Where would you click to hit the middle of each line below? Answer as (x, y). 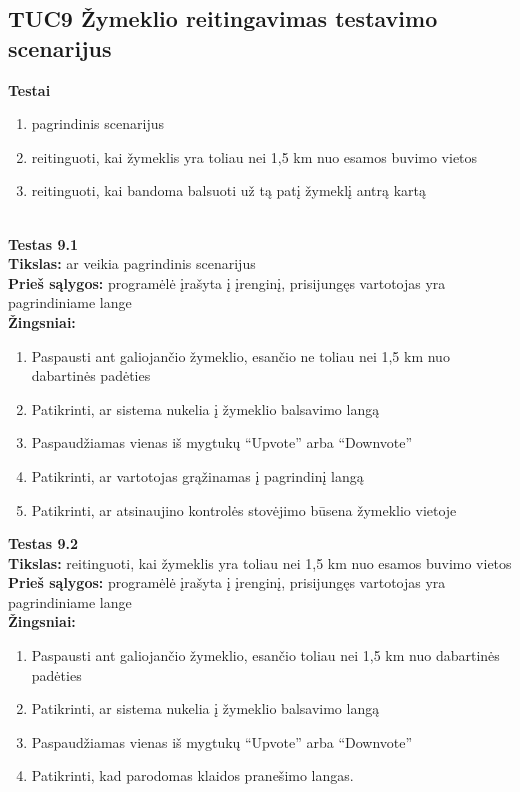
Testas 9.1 (43, 243)
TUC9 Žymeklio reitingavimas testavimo (223, 18)
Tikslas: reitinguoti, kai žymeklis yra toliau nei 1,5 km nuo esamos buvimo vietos (260, 562)
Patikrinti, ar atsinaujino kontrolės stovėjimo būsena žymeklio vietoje (244, 509)
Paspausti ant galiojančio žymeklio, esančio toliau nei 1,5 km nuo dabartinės (265, 655)
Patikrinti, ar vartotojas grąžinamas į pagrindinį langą (197, 475)
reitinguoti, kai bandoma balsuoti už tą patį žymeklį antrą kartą (228, 190)
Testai (29, 89)
